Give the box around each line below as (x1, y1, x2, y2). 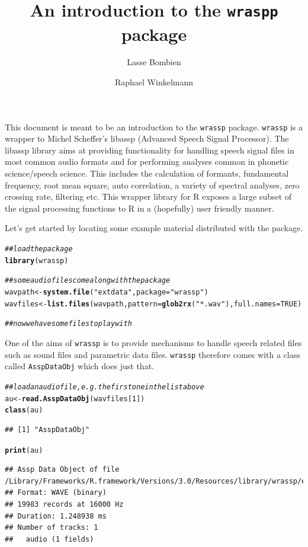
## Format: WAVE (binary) (5, 488, 107, 497)
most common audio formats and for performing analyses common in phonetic (5, 155, 289, 168)
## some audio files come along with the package (5, 276, 171, 285)
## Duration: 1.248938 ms (5, 511, 107, 520)
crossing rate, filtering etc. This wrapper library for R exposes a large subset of (5, 190, 292, 203)
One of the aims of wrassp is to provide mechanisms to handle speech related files (5, 336, 302, 348)
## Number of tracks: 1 (5, 523, 98, 532)
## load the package (5, 245, 73, 254)
